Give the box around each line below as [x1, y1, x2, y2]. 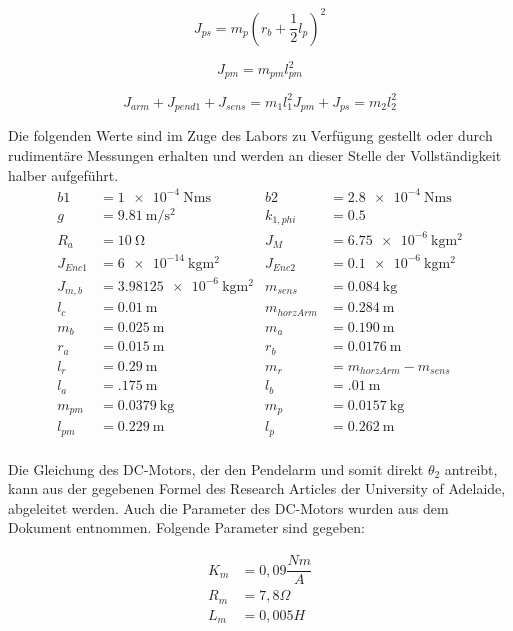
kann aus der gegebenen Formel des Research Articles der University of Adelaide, [8, 478, 506, 499]
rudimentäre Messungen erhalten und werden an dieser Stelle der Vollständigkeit [8, 145, 502, 165]
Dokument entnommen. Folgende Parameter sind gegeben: [8, 517, 365, 538]
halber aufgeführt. [8, 164, 119, 185]
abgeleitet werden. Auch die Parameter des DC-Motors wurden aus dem [8, 497, 449, 518]
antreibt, [444, 458, 498, 479]
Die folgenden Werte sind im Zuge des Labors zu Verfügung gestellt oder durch [8, 125, 493, 146]
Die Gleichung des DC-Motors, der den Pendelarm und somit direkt [8, 458, 424, 479]
